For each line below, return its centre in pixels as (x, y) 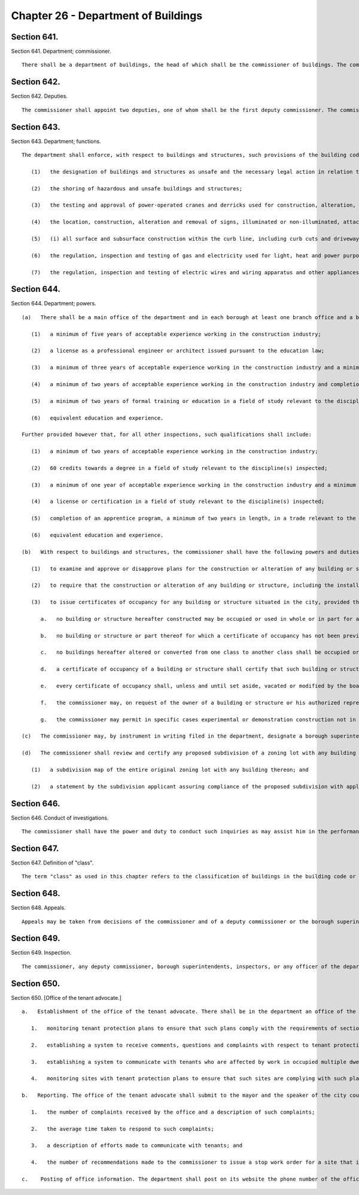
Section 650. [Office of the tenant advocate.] (66, 997)
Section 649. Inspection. (41, 953)
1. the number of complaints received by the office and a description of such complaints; (173, 1112)
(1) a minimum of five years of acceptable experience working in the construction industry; (176, 334)
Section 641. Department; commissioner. (61, 51)
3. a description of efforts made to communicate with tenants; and (137, 1146)
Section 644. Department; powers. (54, 304)
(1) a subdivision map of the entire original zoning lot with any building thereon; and (170, 770)
